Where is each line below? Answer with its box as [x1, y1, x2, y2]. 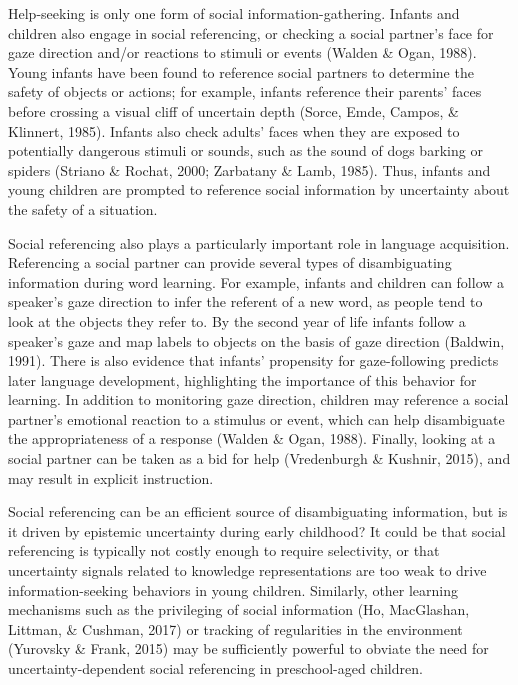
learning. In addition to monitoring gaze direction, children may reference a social [8, 389, 509, 410]
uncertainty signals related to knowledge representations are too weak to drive [8, 560, 487, 581]
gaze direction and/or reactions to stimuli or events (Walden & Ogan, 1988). [8, 42, 477, 63]
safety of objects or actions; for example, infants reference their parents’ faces [8, 81, 482, 102]
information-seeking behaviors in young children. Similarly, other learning [8, 579, 459, 600]
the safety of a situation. [8, 198, 158, 219]
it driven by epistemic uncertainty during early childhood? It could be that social [8, 520, 506, 541]
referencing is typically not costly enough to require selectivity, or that [8, 540, 440, 561]
